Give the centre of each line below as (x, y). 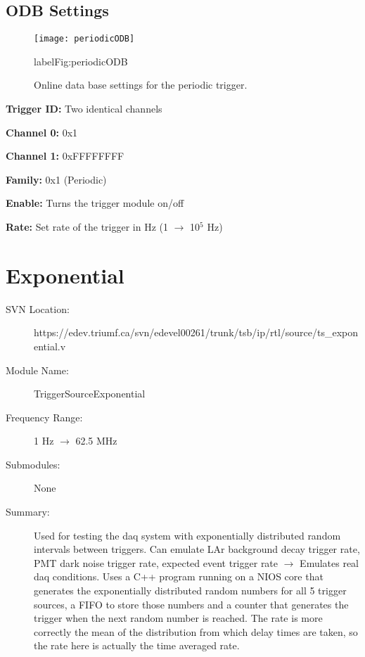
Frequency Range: (44, 417)
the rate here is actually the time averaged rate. (137, 645)
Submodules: (33, 464)
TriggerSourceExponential (90, 394)
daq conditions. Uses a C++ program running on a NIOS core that (179, 576)
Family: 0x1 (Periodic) (56, 179)
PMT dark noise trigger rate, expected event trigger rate (156, 562)
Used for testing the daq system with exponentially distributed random (187, 535)
